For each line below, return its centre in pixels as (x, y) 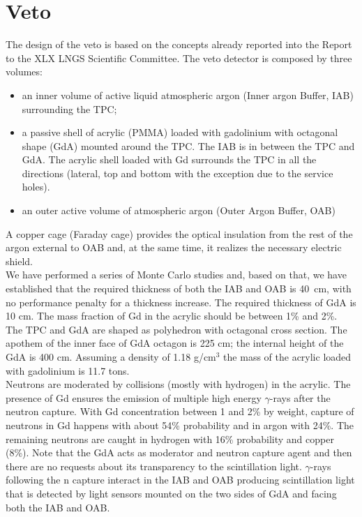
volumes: (24, 72)
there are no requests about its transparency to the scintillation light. (154, 466)
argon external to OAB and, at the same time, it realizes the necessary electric (174, 247)
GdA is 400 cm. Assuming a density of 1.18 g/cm (111, 357)
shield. (19, 261)
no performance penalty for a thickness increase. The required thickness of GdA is (181, 302)
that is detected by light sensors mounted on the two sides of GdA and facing (171, 493)
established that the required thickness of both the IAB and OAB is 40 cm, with (179, 289)
